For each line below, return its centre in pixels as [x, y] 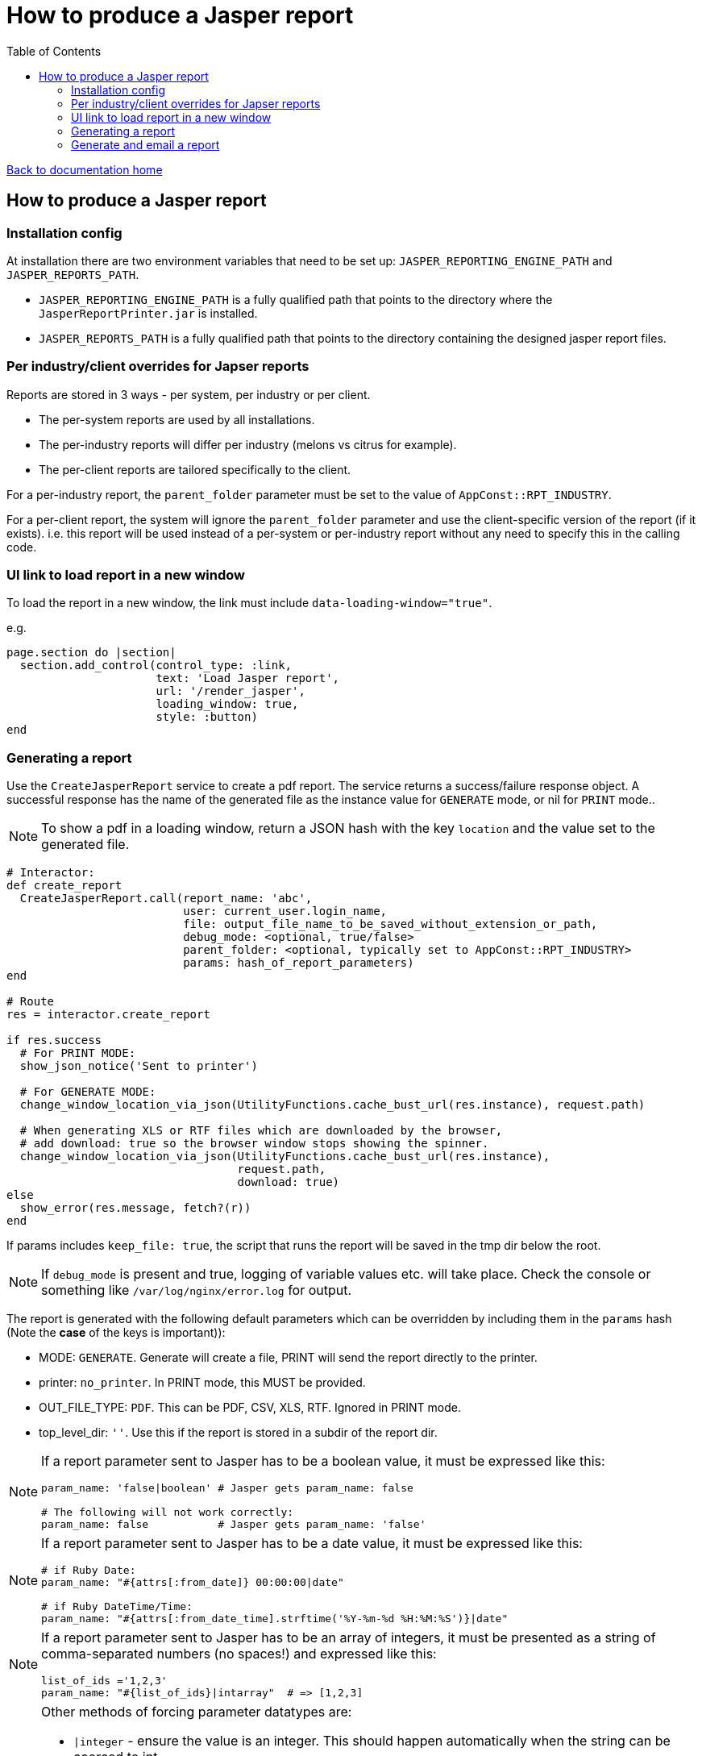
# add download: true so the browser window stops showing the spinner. [254, 1144]
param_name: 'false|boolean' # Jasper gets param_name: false [227, 1488]
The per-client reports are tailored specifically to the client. [195, 469]
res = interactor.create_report [108, 1015]
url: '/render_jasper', [231, 691]
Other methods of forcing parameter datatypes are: [197, 1712]
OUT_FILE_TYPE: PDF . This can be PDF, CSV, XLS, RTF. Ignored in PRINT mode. [250, 1408]
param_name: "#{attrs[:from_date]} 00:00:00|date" [193, 1583]
